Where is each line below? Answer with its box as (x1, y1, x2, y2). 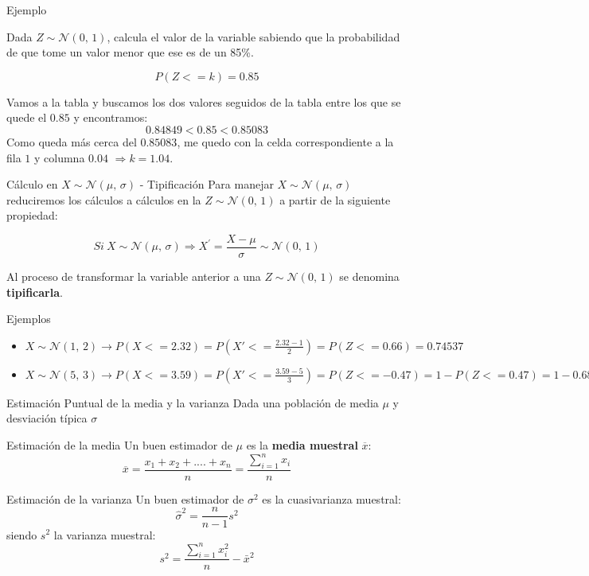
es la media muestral (246, 436, 358, 453)
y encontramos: (73, 109, 148, 126)
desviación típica (6, 410, 88, 426)
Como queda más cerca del (6, 133, 137, 150)
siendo (6, 526, 37, 543)
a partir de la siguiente (279, 191, 391, 208)
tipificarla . (6, 283, 63, 300)
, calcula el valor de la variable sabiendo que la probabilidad (107, 28, 400, 45)
